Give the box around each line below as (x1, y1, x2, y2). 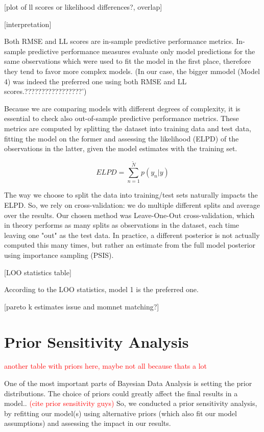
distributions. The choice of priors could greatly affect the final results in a (4, 388, 238, 398)
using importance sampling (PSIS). (4, 249, 114, 260)
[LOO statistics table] (4, 267, 71, 277)
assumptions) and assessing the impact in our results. (4, 418, 171, 428)
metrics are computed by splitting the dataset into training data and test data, (4, 123, 251, 133)
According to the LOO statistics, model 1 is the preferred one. (4, 284, 199, 295)
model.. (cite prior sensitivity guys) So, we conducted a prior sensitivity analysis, (4, 398, 257, 409)
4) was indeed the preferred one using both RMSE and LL (4, 76, 187, 86)
